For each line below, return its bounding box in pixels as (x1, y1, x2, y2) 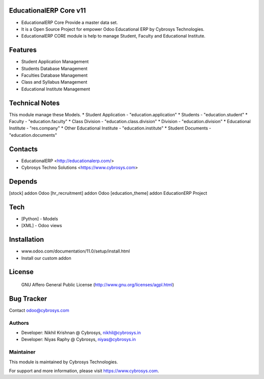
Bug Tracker (9, 295, 47, 303)
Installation (9, 235, 44, 244)
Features (9, 46, 37, 54)
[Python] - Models (21, 215, 58, 222)
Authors (9, 319, 29, 326)
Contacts (9, 145, 38, 153)
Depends (9, 177, 38, 186)
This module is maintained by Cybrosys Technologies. (9, 359, 118, 365)
